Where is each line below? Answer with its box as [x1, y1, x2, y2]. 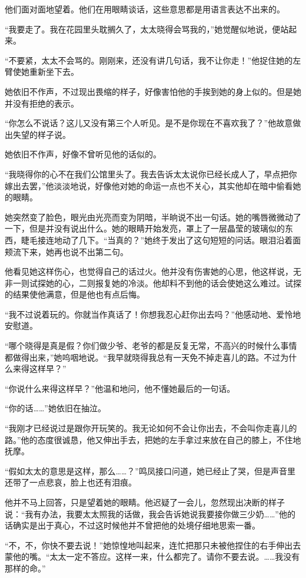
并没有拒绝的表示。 [5, 97, 79, 109]
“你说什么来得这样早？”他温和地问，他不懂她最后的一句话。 [5, 382, 235, 394]
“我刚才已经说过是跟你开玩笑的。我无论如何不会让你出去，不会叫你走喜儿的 [5, 422, 297, 434]
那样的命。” [5, 562, 46, 574]
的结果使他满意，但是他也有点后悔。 [5, 288, 145, 300]
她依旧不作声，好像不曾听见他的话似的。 [5, 148, 161, 160]
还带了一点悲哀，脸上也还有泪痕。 [5, 476, 137, 488]
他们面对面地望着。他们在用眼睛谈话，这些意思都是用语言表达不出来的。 [5, 3, 285, 15]
